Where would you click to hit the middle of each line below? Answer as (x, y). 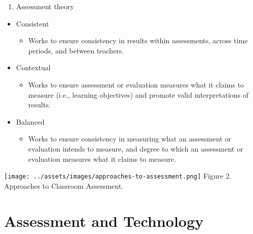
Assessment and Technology (104, 221)
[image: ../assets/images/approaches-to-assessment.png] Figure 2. (118, 176)
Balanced (30, 121)
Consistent (33, 23)
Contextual (33, 67)
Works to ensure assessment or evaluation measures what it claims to (136, 84)
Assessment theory (45, 6)
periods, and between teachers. (76, 50)
